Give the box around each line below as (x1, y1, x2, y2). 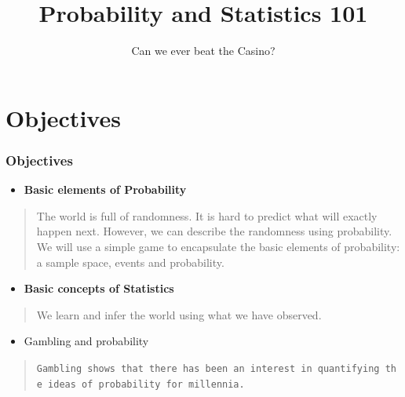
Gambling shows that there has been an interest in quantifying (36, 362, 380, 374)
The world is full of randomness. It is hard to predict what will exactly (36, 207, 378, 224)
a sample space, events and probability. (36, 253, 224, 270)
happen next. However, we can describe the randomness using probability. (36, 223, 392, 239)
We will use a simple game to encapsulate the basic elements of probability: (36, 238, 400, 254)
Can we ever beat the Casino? (131, 42, 275, 59)
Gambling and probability (24, 333, 149, 349)
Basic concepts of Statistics (24, 280, 174, 297)
